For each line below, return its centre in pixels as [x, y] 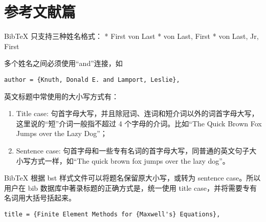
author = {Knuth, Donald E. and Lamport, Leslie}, [92, 80]
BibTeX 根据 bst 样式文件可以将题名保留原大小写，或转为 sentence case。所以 [132, 178]
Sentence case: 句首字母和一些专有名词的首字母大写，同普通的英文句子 [133, 150]
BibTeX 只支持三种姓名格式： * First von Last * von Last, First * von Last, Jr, [131, 36]
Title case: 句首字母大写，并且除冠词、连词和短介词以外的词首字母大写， [137, 113]
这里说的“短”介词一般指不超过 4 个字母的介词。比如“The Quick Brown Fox [139, 123]
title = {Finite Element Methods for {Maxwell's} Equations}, [112, 214]
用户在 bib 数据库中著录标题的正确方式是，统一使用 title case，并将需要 [123, 187]
